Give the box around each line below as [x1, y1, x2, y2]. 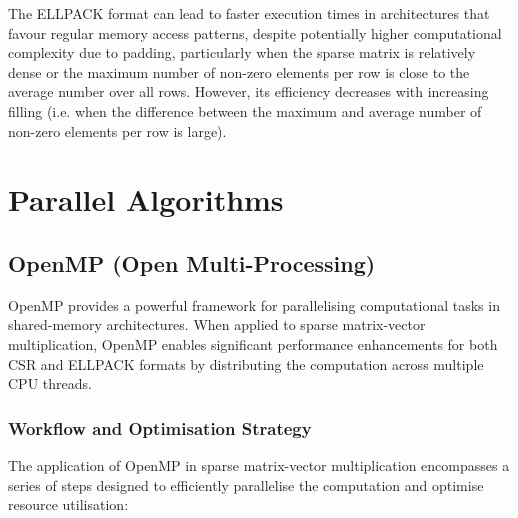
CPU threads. [8, 373, 92, 394]
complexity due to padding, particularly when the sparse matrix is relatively [8, 42, 476, 63]
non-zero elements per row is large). [8, 120, 227, 141]
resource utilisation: [8, 494, 129, 515]
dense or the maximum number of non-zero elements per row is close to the [8, 61, 470, 82]
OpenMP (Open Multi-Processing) [8, 247, 376, 278]
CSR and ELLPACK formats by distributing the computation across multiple [8, 353, 484, 374]
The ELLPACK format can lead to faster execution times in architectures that [8, 3, 490, 23]
